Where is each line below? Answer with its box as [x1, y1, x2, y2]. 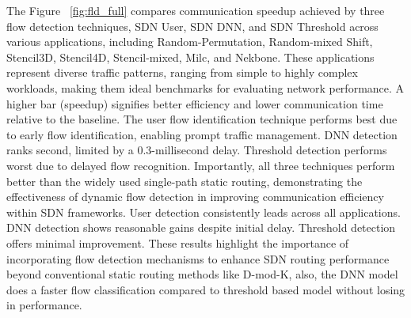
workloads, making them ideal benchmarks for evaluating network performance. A [6, 79, 405, 96]
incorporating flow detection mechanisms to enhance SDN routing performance [6, 250, 390, 267]
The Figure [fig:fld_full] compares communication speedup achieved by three [6, 2, 385, 18]
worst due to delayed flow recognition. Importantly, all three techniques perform [6, 157, 395, 173]
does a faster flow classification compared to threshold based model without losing [6, 281, 405, 297]
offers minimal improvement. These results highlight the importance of [6, 234, 349, 251]
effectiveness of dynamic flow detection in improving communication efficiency [6, 188, 384, 205]
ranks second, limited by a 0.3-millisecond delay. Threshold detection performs [6, 142, 387, 158]
